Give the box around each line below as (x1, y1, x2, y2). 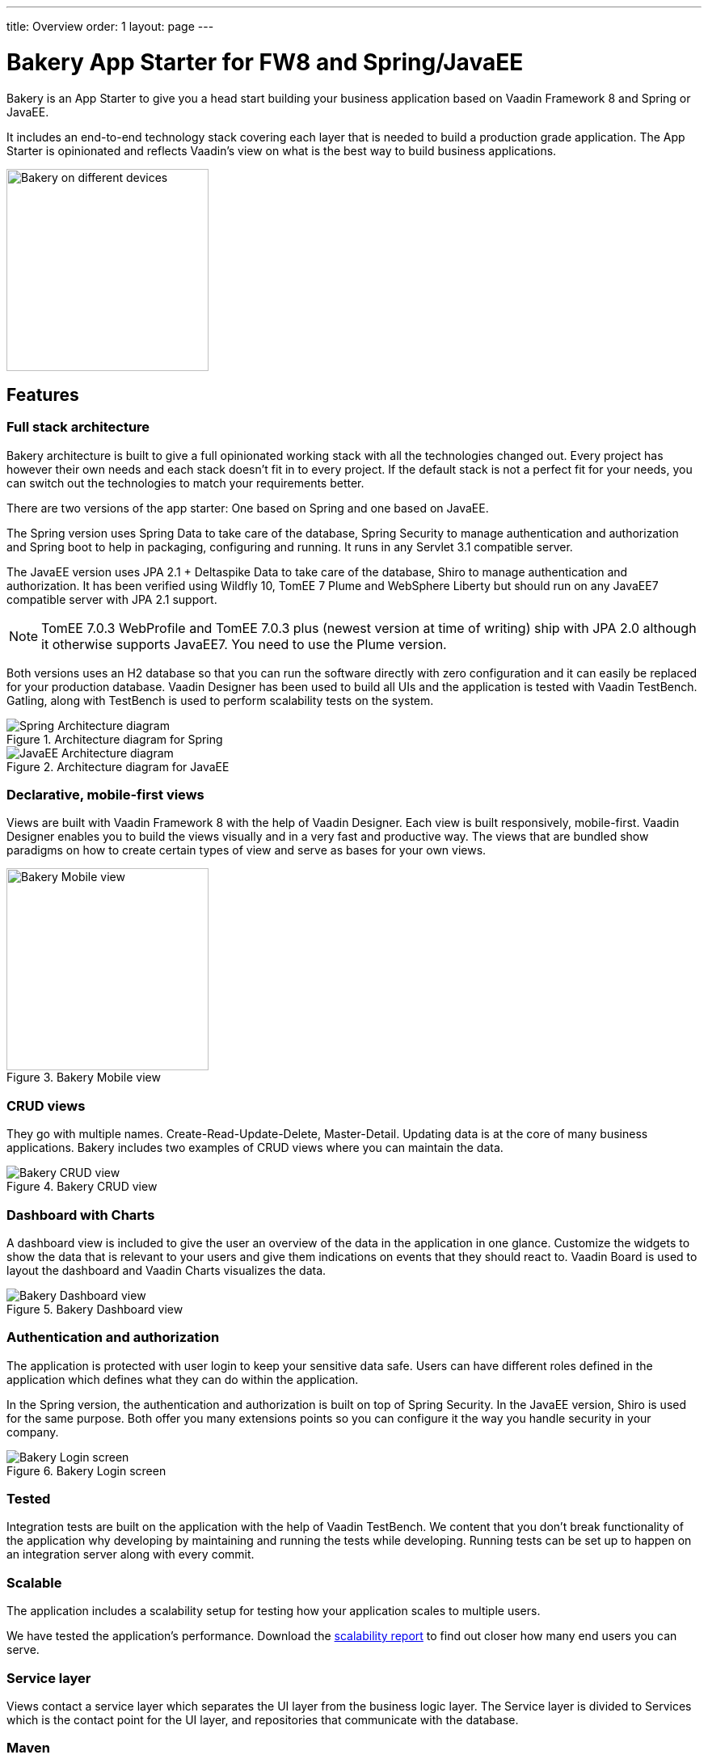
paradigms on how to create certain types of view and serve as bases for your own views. (6, 843, 487, 858)
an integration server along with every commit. (6, 1547, 255, 1562)
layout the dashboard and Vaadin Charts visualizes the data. (6, 1263, 327, 1277)
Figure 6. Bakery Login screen (6, 1463, 166, 1478)
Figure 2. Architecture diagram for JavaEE (6, 759, 230, 774)
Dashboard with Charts (6, 1206, 155, 1223)
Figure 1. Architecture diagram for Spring (6, 732, 223, 746)
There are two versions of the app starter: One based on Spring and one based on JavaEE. (6, 500, 489, 515)
